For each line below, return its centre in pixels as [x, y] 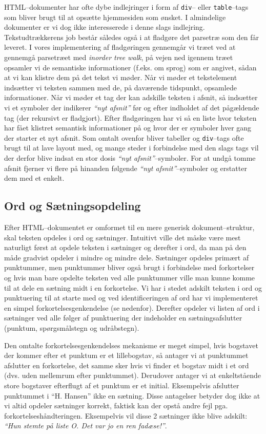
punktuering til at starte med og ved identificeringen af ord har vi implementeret [131, 298]
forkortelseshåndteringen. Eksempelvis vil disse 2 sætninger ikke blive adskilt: [126, 415]
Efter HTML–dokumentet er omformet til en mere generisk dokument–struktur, [129, 227]
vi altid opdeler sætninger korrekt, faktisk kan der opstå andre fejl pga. [116, 405]
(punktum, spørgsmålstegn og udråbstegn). [72, 327]
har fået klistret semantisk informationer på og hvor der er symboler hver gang [128, 128]
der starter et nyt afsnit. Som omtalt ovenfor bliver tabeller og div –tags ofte [124, 137]
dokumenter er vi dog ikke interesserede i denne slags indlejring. [105, 27]
